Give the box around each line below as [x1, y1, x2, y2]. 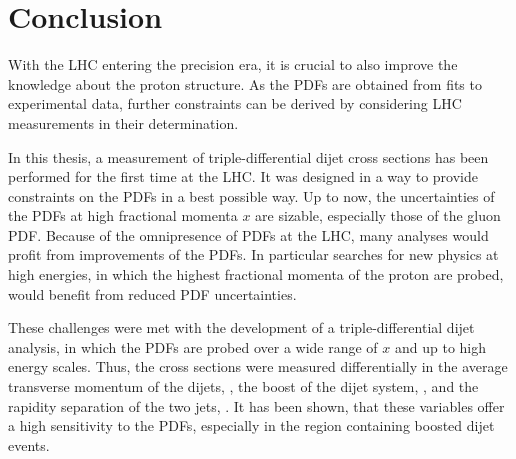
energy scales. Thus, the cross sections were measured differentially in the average [8, 356, 508, 377]
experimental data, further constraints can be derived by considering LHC [8, 93, 462, 114]
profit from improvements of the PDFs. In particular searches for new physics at [8, 244, 499, 265]
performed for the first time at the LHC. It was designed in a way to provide [8, 166, 478, 187]
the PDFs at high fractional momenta [8, 205, 238, 226]
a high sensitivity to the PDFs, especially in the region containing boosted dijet [8, 415, 495, 436]
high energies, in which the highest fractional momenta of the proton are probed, [8, 264, 504, 285]
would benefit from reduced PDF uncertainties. [8, 283, 297, 304]
